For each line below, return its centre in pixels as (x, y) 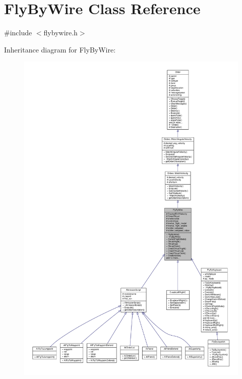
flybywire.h (60, 33)
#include (18, 33)
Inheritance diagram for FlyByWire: (60, 49)
